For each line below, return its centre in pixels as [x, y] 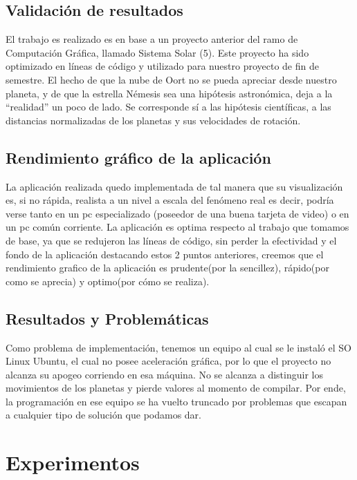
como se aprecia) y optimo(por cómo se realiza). [108, 281]
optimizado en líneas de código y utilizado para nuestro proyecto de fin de [162, 66]
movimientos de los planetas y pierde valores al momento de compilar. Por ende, [176, 388]
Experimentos [73, 462]
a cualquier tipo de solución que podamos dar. [103, 415]
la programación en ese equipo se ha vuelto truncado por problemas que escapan [176, 401]
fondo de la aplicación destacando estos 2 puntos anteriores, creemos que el [165, 254]
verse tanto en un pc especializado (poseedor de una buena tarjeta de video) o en [177, 213]
